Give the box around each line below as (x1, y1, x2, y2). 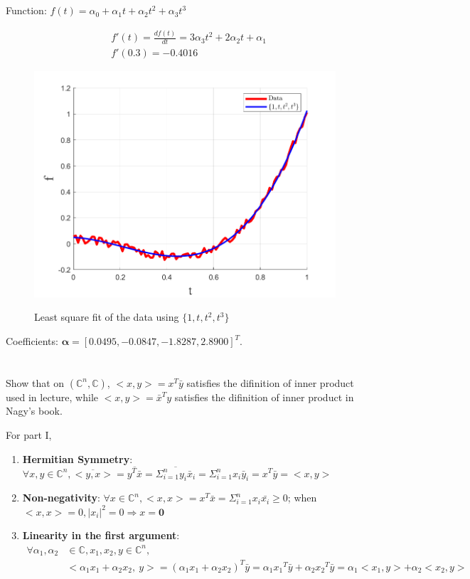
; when (287, 490, 317, 505)
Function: (6, 3, 47, 18)
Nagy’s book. (6, 403, 63, 418)
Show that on (6, 375, 65, 390)
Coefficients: (6, 334, 58, 349)
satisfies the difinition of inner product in (174, 389, 354, 404)
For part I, (6, 427, 52, 442)
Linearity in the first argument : (22, 528, 180, 543)
